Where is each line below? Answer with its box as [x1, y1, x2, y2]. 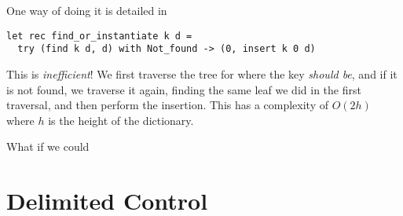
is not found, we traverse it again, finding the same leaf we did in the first [6, 81, 361, 97]
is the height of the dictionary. [48, 112, 194, 128]
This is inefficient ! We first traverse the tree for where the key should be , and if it [6, 65, 398, 82]
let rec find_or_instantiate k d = [6, 30, 192, 42]
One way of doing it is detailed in [6, 2, 167, 18]
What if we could [6, 138, 90, 155]
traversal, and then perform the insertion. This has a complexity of [6, 97, 329, 113]
